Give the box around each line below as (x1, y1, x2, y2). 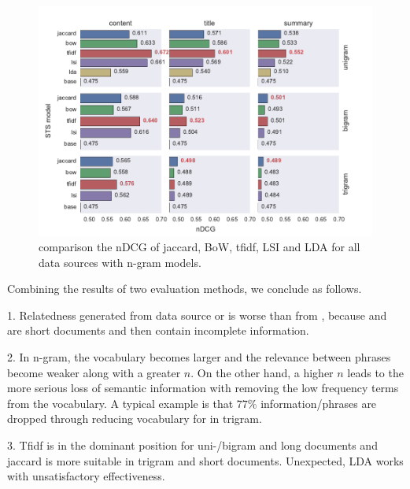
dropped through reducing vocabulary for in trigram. (7, 410, 262, 427)
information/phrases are (260, 395, 377, 411)
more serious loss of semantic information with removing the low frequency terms (7, 380, 399, 396)
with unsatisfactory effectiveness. (7, 468, 165, 484)
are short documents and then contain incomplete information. (7, 322, 309, 339)
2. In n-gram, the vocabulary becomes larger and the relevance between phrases (7, 349, 391, 365)
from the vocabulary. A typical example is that (7, 395, 234, 411)
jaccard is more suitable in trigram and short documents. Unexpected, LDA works (7, 452, 404, 469)
